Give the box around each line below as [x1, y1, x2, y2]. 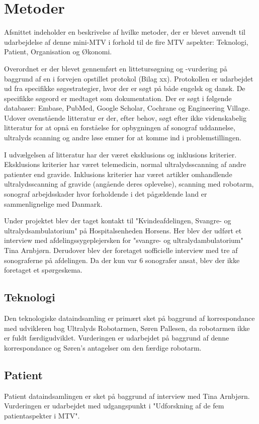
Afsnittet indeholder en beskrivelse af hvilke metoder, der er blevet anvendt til [4, 27, 245, 37]
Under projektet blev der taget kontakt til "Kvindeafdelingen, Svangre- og [4, 215, 231, 226]
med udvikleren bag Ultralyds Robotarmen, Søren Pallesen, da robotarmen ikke [4, 322, 250, 333]
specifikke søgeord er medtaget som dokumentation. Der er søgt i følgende [4, 93, 232, 103]
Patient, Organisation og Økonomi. [4, 46, 112, 57]
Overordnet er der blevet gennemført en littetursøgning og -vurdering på [4, 63, 227, 73]
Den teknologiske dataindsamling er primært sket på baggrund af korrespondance [4, 312, 255, 323]
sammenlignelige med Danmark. [4, 198, 103, 209]
